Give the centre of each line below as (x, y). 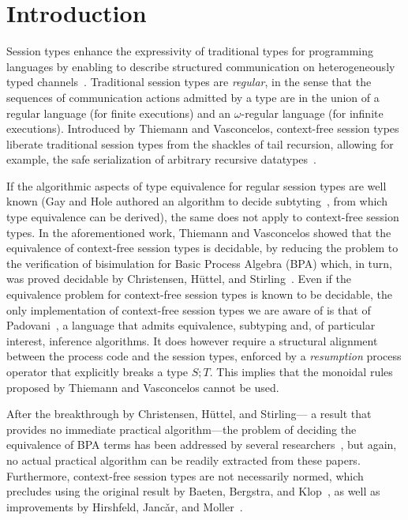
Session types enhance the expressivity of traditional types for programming (190, 51)
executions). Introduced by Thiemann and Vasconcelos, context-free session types (203, 128)
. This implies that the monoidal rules (301, 371)
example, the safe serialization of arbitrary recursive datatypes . (161, 159)
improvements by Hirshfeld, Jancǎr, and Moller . (125, 506)
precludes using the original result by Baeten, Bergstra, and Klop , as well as (193, 491)
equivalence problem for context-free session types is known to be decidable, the (199, 294)
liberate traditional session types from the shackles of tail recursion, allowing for (200, 143)
